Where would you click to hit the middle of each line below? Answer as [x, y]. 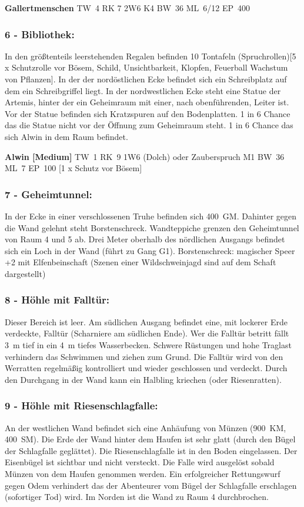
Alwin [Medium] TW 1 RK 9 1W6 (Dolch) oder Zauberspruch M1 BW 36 [145, 156]
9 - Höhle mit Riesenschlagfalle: [81, 406]
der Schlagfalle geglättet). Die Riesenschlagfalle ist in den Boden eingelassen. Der [151, 450]
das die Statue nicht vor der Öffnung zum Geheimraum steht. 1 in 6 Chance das [149, 125]
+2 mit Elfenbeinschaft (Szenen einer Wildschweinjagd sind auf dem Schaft [141, 262]
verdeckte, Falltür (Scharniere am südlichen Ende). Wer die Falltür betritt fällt [147, 333]
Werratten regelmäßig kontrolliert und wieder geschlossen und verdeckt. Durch [146, 368]
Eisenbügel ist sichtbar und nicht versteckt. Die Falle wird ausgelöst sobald [140, 462]
